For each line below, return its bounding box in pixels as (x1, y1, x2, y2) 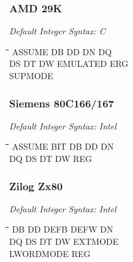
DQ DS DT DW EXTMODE (9, 235, 119, 247)
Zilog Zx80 (9, 178, 63, 193)
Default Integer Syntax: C (9, 25, 105, 37)
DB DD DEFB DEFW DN (12, 223, 113, 236)
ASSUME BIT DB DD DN (12, 140, 114, 153)
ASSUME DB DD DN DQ (12, 45, 112, 58)
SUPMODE (9, 69, 53, 82)
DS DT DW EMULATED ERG (9, 57, 129, 70)
